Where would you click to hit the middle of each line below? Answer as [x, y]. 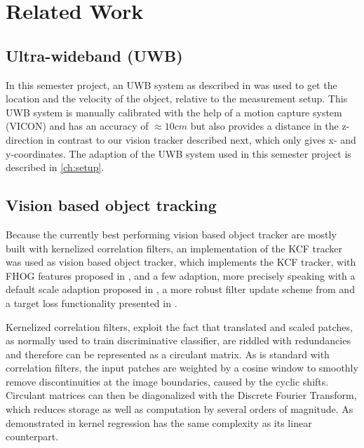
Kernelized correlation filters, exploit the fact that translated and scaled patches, [179, 326]
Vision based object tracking [111, 205]
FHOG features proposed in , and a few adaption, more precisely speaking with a [181, 275]
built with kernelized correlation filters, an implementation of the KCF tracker [174, 248]
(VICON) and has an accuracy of [77, 126]
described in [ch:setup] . [55, 167]
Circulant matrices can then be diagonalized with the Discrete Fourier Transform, [181, 395]
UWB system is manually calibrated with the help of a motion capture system [174, 112]
